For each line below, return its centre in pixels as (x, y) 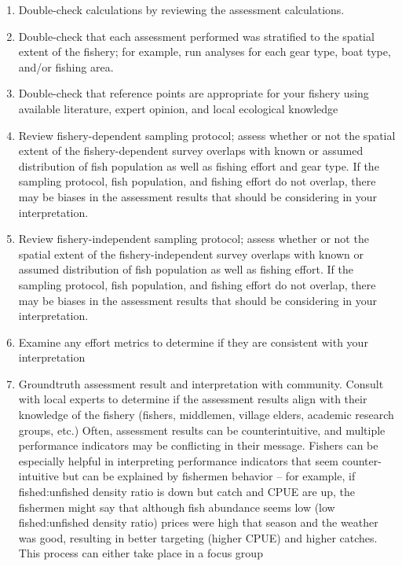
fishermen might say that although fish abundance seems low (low (177, 507)
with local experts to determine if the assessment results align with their (193, 399)
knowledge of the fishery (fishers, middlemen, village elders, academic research (206, 415)
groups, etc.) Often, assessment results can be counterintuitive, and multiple (202, 430)
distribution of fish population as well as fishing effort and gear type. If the (199, 165)
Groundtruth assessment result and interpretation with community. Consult (201, 383)
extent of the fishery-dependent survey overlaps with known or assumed (191, 151)
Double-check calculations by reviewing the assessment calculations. (181, 9)
